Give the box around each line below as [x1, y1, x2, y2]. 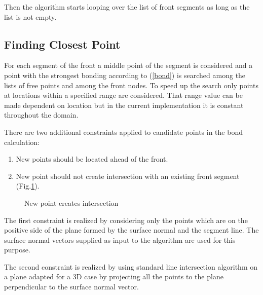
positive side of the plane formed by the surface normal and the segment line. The [4, 225, 259, 235]
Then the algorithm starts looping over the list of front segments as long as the [4, 2, 250, 12]
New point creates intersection [24, 197, 119, 208]
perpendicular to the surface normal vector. [4, 281, 139, 292]
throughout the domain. [4, 109, 79, 120]
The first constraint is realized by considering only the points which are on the [4, 214, 248, 225]
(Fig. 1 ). [16, 180, 40, 191]
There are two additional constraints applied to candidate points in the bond [4, 126, 243, 137]
